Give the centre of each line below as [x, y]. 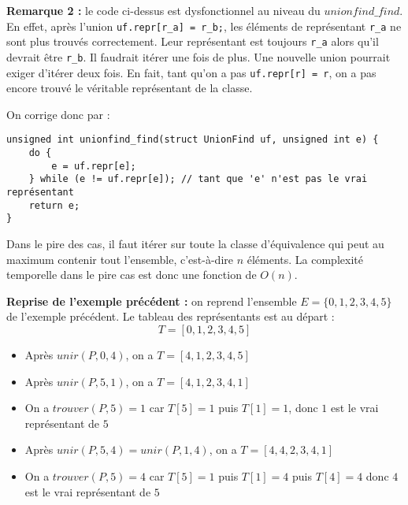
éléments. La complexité [305, 259]
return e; [54, 205]
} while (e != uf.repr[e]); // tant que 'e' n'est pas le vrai [198, 179]
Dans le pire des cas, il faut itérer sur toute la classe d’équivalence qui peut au [195, 243]
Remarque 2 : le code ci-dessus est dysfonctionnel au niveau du [163, 10]
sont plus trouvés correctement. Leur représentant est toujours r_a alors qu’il [193, 41]
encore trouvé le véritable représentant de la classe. [130, 88]
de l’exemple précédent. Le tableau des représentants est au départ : [171, 316]
